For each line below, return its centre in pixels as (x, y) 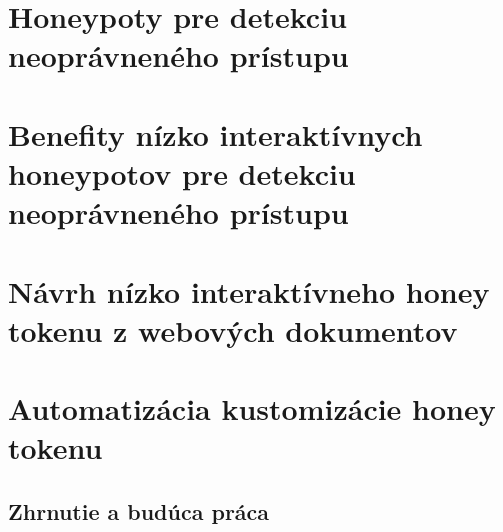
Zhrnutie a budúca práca (139, 510)
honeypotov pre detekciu (182, 172)
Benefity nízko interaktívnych (215, 133)
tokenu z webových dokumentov (233, 329)
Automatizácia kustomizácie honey (252, 408)
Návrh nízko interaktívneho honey (249, 290)
